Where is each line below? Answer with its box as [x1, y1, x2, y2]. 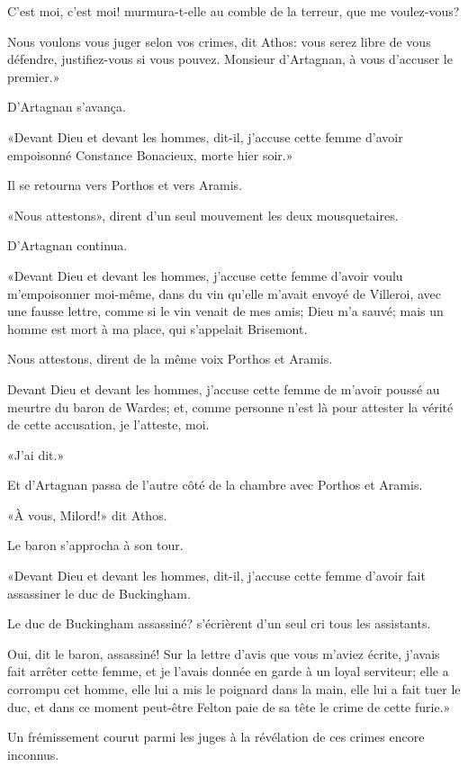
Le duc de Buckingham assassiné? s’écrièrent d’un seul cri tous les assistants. [7, 614, 431, 633]
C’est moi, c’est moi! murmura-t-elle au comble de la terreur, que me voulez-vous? [7, 2, 460, 20]
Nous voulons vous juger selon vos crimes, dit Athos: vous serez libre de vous [7, 32, 431, 50]
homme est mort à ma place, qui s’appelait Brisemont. [7, 319, 308, 338]
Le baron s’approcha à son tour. [7, 536, 184, 555]
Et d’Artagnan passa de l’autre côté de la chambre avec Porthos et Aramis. [7, 475, 423, 494]
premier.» [7, 67, 60, 86]
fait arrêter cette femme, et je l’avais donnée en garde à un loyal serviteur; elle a [7, 662, 449, 681]
